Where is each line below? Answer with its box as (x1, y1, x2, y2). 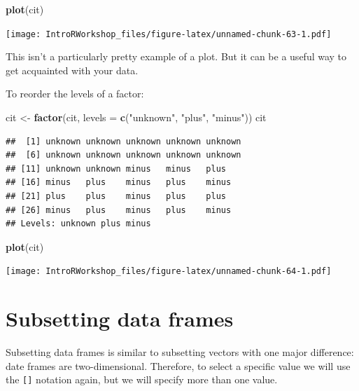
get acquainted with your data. (6, 62, 139, 77)
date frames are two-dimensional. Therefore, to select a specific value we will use (6, 358, 351, 373)
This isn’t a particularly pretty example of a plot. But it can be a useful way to (6, 49, 347, 64)
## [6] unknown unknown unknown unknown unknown (6, 150, 241, 160)
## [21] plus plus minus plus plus (6, 191, 226, 201)
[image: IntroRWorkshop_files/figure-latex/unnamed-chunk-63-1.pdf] (6, 29, 332, 39)
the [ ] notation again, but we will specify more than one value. (6, 372, 278, 387)
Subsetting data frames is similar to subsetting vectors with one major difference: (6, 345, 354, 359)
